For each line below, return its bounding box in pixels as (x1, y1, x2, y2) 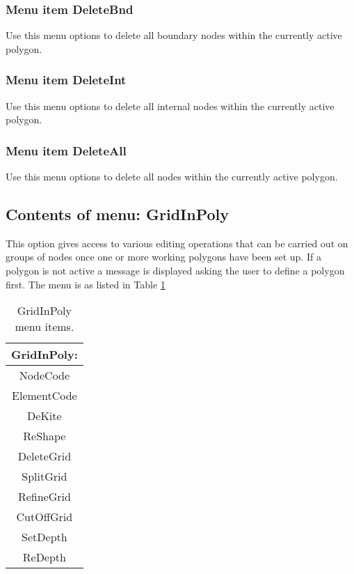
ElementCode (12, 387, 77, 404)
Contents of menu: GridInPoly (6, 203, 230, 225)
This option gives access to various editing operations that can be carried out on (6, 235, 348, 250)
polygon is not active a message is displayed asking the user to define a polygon (6, 263, 345, 278)
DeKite (27, 408, 62, 424)
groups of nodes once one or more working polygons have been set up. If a (6, 249, 321, 264)
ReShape (23, 428, 66, 444)
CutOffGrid (16, 509, 73, 525)
